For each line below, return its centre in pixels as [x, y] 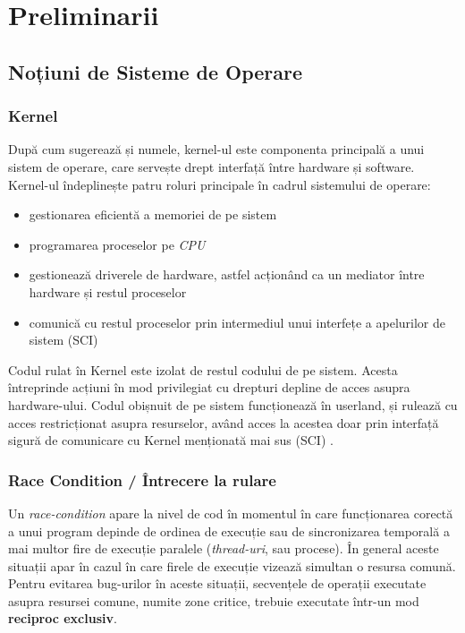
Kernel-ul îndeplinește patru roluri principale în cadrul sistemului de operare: [220, 184]
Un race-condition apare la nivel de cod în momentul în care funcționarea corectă [231, 513]
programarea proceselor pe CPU [117, 244]
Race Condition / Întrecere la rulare [142, 479]
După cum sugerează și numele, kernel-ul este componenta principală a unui [216, 149]
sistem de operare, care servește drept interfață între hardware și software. [211, 166]
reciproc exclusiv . [63, 618]
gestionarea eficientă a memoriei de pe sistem [153, 214]
